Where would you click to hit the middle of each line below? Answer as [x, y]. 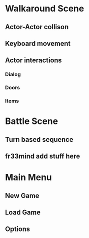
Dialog [13, 75]
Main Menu [29, 178]
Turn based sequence [39, 139]
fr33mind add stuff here [43, 156]
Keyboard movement [38, 43]
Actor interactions [34, 60]
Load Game [23, 213]
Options [18, 229]
